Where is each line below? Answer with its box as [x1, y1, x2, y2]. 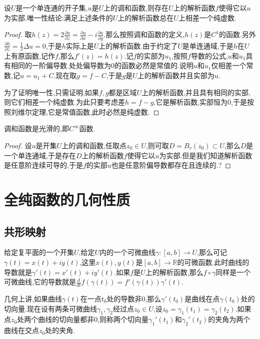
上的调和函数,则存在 [103, 3, 168, 13]
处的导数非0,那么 [106, 293, 161, 303]
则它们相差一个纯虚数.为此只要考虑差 [4, 97, 125, 107]
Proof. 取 [4, 29, 32, 40]
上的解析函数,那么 [145, 266, 203, 277]
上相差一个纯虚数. [178, 12, 236, 23]
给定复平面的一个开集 [4, 247, 74, 257]
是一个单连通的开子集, [15, 3, 88, 13]
